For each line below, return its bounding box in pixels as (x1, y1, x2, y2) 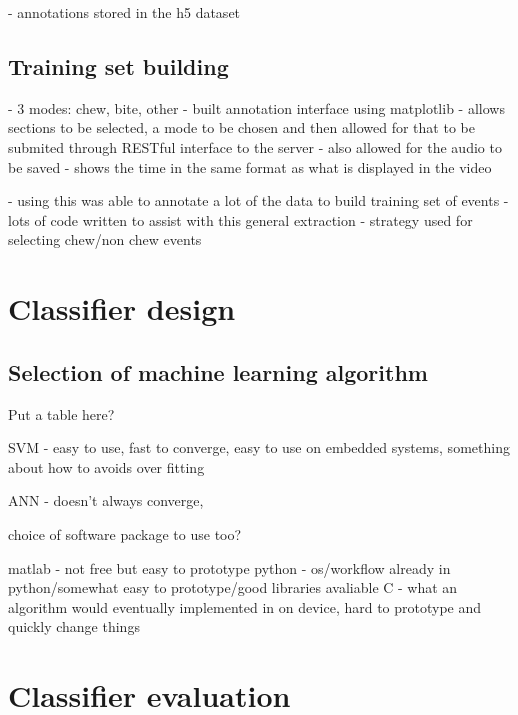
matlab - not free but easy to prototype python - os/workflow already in (8, 557, 451, 578)
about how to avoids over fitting (8, 456, 205, 477)
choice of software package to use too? (8, 523, 242, 544)
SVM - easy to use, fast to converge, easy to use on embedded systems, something (8, 437, 510, 458)
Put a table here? (8, 403, 115, 424)
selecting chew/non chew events (8, 229, 202, 250)
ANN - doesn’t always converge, (8, 490, 204, 511)
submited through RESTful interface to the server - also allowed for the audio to (8, 136, 502, 157)
